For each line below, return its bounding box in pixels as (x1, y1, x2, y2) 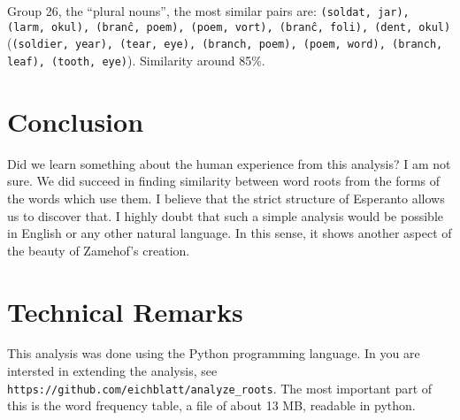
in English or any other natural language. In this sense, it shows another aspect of (7, 224, 452, 242)
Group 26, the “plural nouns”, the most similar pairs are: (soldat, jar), (7, 2, 410, 19)
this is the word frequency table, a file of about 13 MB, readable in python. (7, 396, 416, 415)
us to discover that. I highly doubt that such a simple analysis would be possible (7, 206, 443, 225)
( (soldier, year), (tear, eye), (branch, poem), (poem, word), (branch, (7, 34, 443, 52)
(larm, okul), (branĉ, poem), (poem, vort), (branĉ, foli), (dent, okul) (7, 20, 451, 34)
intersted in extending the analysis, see (7, 362, 218, 380)
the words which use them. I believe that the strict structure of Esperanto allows (7, 188, 445, 207)
